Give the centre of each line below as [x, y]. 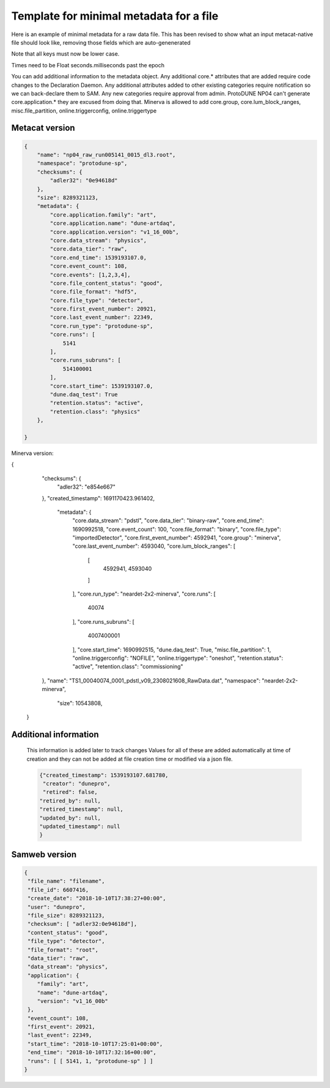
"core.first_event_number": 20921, [103, 309]
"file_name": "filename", [66, 881]
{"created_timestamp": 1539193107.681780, [104, 775]
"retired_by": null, [70, 801]
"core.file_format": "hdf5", [94, 292]
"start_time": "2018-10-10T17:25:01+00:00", [95, 1044]
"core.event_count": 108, [89, 266]
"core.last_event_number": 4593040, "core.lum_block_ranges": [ [154, 546]
